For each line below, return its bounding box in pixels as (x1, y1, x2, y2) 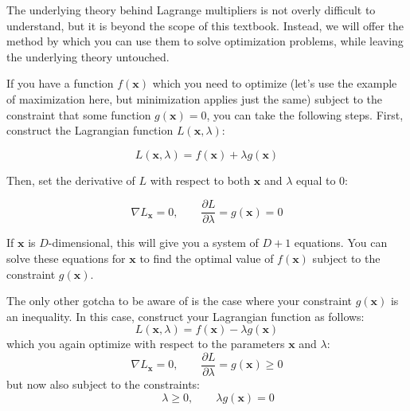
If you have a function (6, 75, 114, 92)
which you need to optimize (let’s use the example (152, 75, 397, 92)
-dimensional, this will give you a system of (48, 234, 259, 251)
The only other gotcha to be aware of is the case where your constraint (6, 292, 352, 309)
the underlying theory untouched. (6, 48, 170, 65)
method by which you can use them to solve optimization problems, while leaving (6, 33, 404, 49)
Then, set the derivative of (6, 171, 135, 188)
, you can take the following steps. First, (206, 106, 404, 123)
